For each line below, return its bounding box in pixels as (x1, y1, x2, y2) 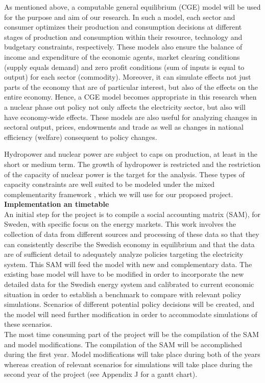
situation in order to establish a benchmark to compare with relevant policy (4, 289, 242, 299)
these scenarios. (4, 319, 53, 329)
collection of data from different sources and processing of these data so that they (4, 229, 259, 240)
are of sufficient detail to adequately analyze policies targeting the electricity (4, 249, 244, 259)
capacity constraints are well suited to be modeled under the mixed (4, 179, 215, 189)
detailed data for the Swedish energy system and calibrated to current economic (4, 279, 254, 290)
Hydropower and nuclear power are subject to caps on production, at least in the (4, 149, 257, 159)
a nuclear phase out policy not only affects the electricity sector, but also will (4, 101, 246, 112)
